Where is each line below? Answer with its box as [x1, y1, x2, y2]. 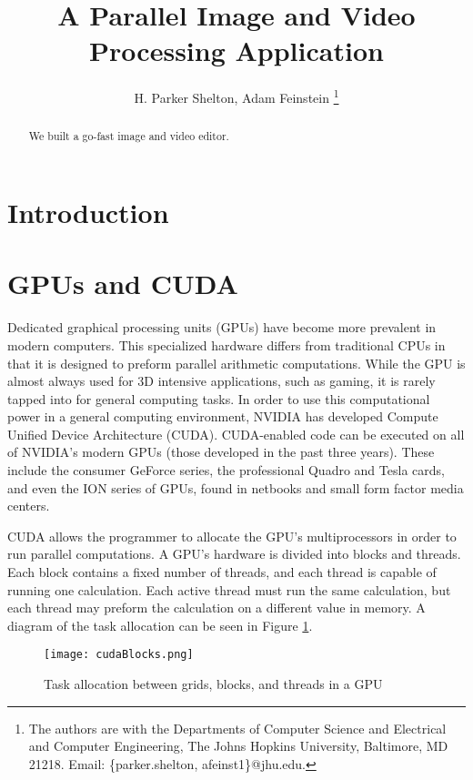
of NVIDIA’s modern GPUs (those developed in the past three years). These [7, 442, 435, 461]
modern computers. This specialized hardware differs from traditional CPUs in [7, 335, 446, 354]
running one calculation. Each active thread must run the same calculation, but [7, 580, 451, 599]
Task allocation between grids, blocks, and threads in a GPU [44, 674, 383, 694]
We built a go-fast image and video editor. [28, 128, 229, 144]
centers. [7, 496, 50, 515]
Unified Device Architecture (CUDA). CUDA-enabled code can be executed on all [7, 424, 465, 443]
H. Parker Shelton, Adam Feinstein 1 [134, 86, 339, 106]
